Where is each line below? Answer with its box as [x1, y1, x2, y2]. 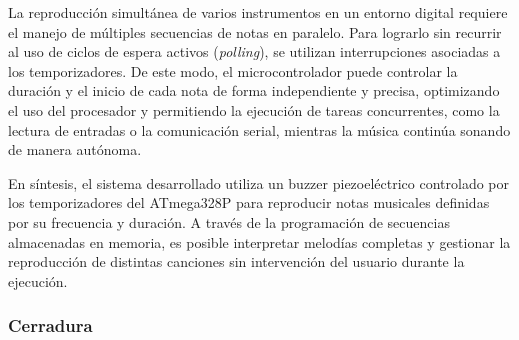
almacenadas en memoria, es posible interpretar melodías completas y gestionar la [8, 231, 511, 252]
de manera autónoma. [8, 139, 142, 160]
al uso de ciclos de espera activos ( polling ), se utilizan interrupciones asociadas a [8, 41, 501, 62]
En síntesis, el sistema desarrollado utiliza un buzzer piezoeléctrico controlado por [8, 172, 509, 193]
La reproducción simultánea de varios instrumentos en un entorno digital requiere [8, 2, 508, 22]
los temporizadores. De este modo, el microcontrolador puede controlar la [8, 60, 458, 81]
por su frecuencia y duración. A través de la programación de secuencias [8, 211, 450, 232]
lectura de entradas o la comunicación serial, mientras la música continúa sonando [8, 119, 511, 140]
